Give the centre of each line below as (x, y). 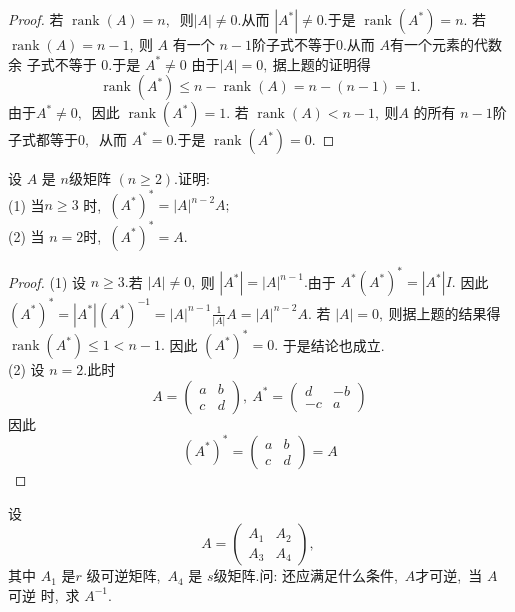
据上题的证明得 (321, 63)
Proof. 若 (36, 19)
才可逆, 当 (449, 575)
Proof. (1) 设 (47, 281)
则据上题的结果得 (444, 312)
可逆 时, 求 (44, 594)
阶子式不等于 (293, 44)
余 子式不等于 (52, 63)
